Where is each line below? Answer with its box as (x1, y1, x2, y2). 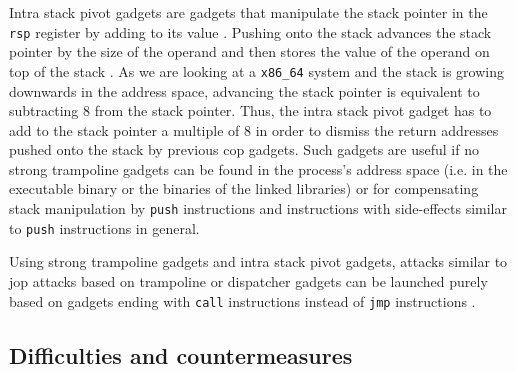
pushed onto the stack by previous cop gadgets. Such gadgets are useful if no (9, 139, 479, 160)
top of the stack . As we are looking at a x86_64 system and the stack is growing (9, 60, 504, 81)
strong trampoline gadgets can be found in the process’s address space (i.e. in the (9, 158, 508, 179)
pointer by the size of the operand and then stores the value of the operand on (9, 41, 490, 62)
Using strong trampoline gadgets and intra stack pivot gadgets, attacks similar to (9, 251, 508, 272)
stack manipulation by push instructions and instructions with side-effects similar (9, 198, 507, 219)
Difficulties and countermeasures (9, 339, 353, 370)
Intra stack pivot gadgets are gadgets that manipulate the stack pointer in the (9, 2, 488, 22)
